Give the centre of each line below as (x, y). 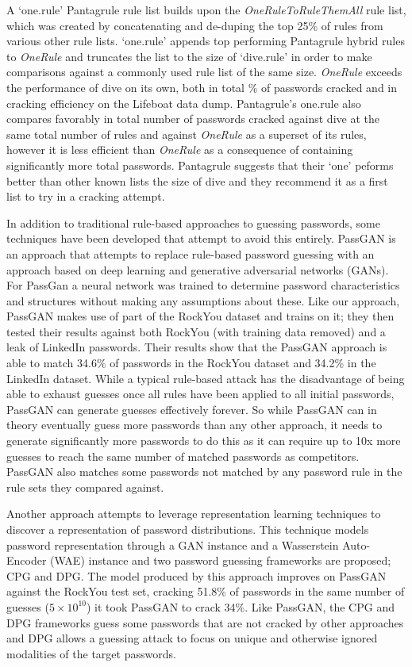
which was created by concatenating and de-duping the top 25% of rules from (195, 25)
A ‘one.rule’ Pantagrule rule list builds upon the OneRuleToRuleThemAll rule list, (206, 10)
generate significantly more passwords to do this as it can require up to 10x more (204, 441)
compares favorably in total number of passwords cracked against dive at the (193, 119)
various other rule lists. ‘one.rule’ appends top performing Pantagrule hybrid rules (206, 41)
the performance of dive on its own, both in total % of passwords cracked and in (202, 87)
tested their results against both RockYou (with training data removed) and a (196, 331)
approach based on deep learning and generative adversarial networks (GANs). (198, 269)
